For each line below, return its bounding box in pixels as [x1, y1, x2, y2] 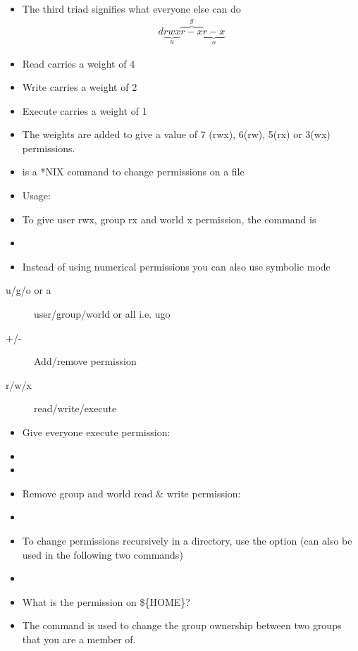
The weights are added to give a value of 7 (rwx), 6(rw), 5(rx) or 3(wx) [22, 127, 331, 142]
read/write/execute [34, 401, 117, 416]
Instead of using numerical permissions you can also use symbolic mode [22, 259, 331, 273]
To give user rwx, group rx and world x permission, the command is [22, 211, 316, 226]
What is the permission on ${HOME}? [22, 594, 190, 609]
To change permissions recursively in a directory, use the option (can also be [22, 533, 352, 547]
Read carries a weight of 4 [22, 56, 135, 70]
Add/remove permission [34, 354, 137, 368]
